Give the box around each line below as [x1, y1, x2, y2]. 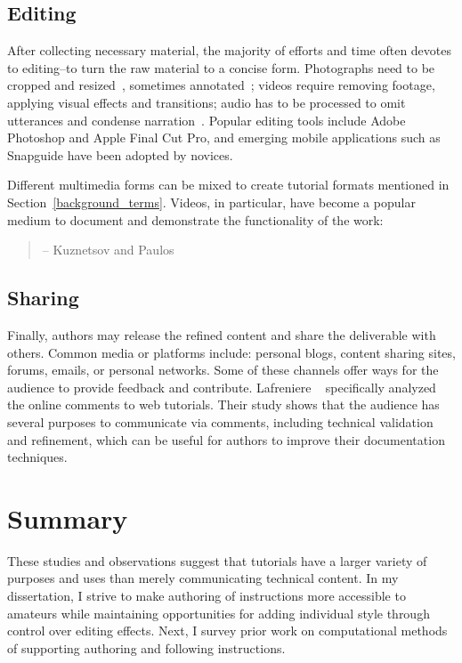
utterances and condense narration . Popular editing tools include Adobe [7, 110, 406, 129]
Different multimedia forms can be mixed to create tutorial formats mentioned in [7, 175, 450, 194]
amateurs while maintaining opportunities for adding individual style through [7, 603, 430, 622]
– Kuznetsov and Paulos [42, 240, 174, 259]
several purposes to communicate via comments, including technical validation [7, 412, 434, 431]
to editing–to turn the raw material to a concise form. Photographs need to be [7, 58, 435, 77]
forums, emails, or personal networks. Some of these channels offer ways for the [7, 360, 439, 379]
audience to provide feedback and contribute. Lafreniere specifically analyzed [7, 377, 436, 396]
